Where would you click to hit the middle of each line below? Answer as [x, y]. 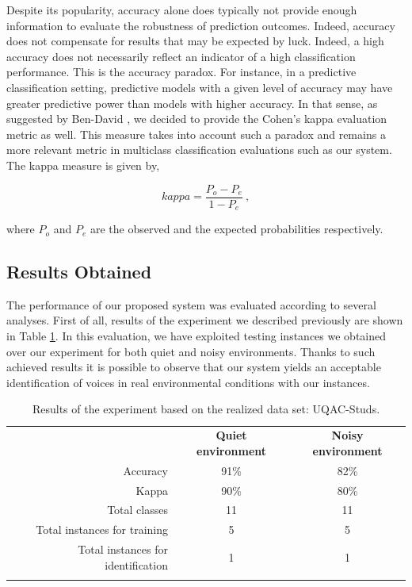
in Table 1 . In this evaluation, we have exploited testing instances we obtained [196, 336]
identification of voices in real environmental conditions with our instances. [188, 382]
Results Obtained [79, 272]
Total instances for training [102, 529]
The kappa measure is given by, [83, 165]
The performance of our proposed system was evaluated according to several [191, 304]
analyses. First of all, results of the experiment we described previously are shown [205, 320]
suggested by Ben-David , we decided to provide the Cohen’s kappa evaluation [197, 119]
